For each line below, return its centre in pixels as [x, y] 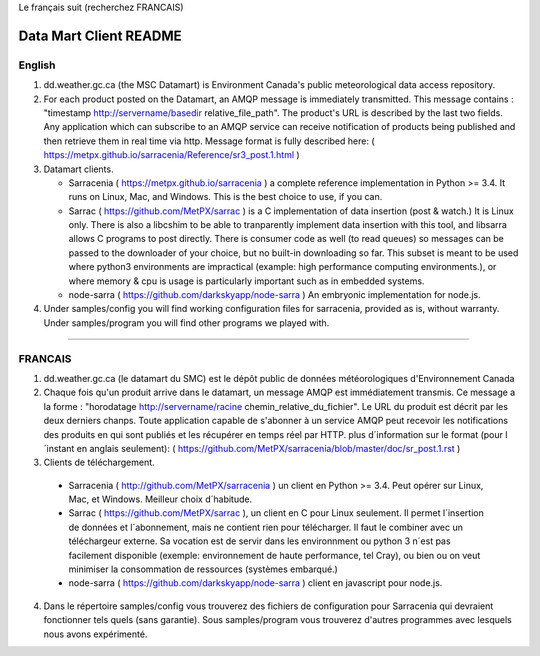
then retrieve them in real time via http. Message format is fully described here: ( [209, 141]
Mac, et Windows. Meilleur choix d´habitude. [160, 499]
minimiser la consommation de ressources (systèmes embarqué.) [203, 569]
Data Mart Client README [100, 35]
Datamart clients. [78, 169]
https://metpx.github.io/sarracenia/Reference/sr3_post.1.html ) [171, 155]
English [37, 65]
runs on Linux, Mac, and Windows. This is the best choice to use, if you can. [225, 197]
